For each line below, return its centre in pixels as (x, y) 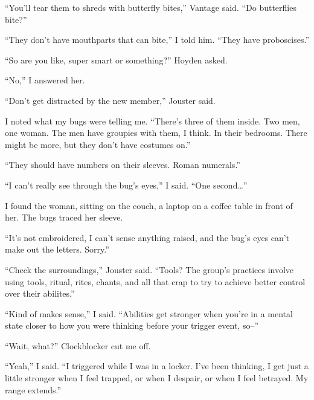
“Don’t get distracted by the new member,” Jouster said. (110, 100)
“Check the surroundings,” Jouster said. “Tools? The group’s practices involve (149, 269)
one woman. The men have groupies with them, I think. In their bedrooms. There (156, 133)
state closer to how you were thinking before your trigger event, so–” (132, 325)
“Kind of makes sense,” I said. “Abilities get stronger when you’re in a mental (149, 313)
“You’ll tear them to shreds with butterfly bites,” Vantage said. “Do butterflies (151, 7)
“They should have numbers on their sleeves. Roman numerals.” (123, 165)
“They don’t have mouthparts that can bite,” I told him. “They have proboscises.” (157, 40)
